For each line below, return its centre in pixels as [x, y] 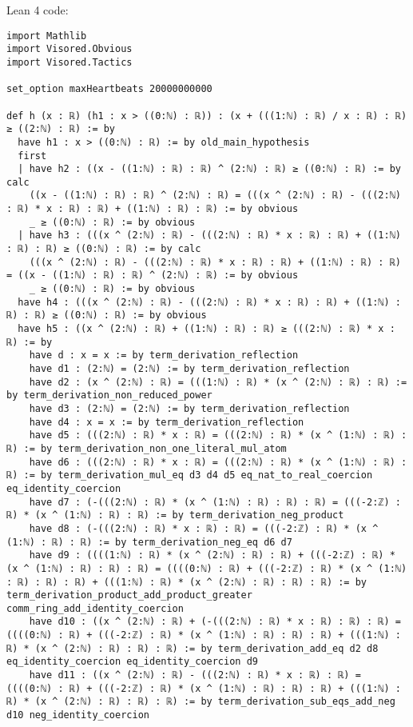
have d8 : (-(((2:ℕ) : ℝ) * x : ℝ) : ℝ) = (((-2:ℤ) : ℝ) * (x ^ [204, 528]
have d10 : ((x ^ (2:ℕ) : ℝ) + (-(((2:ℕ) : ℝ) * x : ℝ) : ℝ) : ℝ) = [215, 622]
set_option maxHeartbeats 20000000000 [109, 89]
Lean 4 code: [38, 10]
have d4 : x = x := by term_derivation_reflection [167, 422]
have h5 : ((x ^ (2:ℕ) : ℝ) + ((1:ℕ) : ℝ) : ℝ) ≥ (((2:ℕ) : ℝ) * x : [206, 329]
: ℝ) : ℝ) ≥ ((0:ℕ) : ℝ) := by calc [104, 249]
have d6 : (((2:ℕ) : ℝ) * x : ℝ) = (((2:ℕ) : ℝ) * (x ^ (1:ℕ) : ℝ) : [218, 462]
